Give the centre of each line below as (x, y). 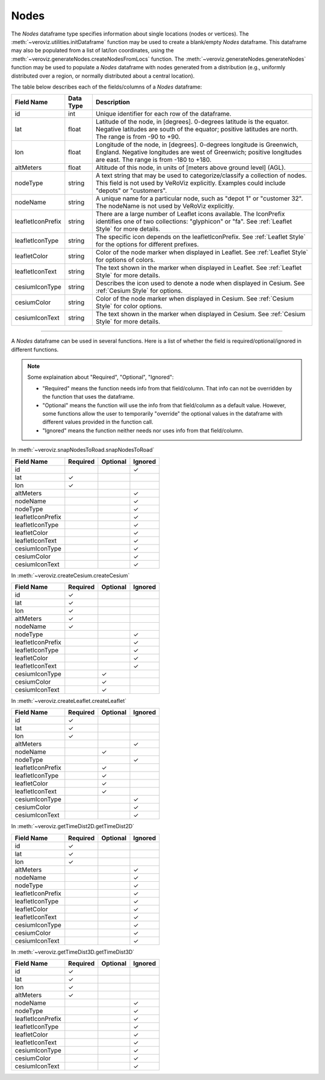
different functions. (35, 349)
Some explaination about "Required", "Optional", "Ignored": (101, 377)
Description (113, 102)
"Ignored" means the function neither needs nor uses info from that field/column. (143, 430)
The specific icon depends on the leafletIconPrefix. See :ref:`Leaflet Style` (201, 237)
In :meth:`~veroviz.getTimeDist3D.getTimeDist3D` (73, 952)
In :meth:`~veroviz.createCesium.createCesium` (70, 575)
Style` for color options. (129, 306)
